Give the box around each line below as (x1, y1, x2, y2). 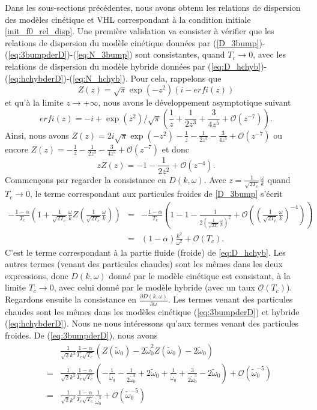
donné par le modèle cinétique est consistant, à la (109, 269, 291, 282)
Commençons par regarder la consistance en (5, 173, 166, 185)
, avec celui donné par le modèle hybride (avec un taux (53, 281, 255, 294)
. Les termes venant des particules (168, 293, 293, 306)
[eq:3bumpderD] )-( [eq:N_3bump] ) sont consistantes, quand (8, 48, 225, 61)
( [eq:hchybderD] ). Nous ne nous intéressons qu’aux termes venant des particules (5, 317, 299, 330)
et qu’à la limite (5, 96, 64, 109)
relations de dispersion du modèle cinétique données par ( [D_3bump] (5, 36, 259, 49)
